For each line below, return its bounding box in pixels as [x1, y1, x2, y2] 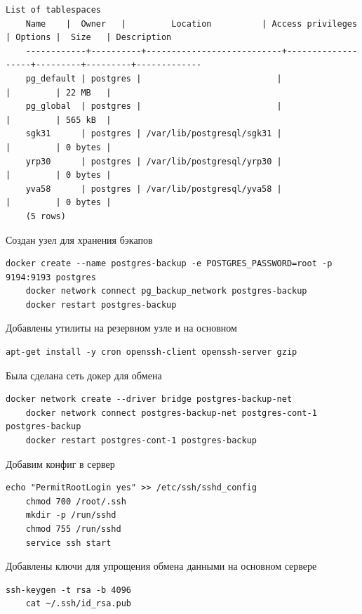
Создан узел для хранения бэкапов [6, 232, 153, 247]
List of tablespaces [6, 5, 102, 15]
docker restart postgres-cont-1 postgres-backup [25, 436, 257, 446]
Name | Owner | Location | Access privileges [25, 18, 358, 29]
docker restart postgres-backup [25, 299, 177, 310]
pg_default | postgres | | [25, 73, 282, 84]
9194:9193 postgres [6, 272, 96, 282]
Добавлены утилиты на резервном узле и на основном [6, 320, 237, 335]
